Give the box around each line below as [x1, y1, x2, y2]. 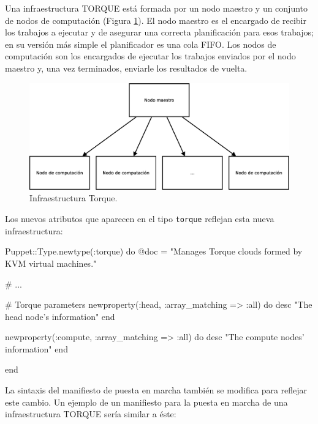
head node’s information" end [5, 310, 115, 322]
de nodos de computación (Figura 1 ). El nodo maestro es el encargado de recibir [5, 13, 306, 26]
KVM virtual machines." [5, 256, 97, 269]
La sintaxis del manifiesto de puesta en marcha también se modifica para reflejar [5, 384, 308, 396]
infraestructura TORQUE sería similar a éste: [5, 407, 176, 420]
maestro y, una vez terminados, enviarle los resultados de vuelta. [5, 61, 248, 74]
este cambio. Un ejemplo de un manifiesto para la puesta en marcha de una [5, 395, 288, 408]
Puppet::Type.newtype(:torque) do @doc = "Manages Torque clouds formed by [5, 245, 303, 258]
